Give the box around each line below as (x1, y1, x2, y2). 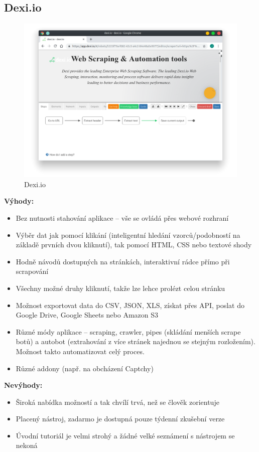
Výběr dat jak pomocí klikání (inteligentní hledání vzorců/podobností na (16, 229, 240, 240)
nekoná (16, 440, 38, 450)
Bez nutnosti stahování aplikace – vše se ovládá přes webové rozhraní (16, 212, 229, 223)
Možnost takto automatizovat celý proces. (16, 346, 145, 356)
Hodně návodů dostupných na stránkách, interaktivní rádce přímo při (16, 256, 230, 266)
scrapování (16, 266, 49, 276)
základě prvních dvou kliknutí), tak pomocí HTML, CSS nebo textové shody (16, 239, 252, 250)
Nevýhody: (4, 380, 43, 390)
